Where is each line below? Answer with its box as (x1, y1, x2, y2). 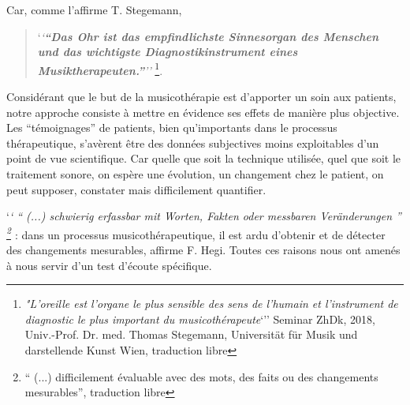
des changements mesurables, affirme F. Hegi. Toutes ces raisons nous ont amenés (6, 242, 401, 258)
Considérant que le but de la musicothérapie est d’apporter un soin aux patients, (6, 88, 397, 105)
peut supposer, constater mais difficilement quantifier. (6, 181, 266, 197)
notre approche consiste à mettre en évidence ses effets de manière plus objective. (6, 103, 400, 120)
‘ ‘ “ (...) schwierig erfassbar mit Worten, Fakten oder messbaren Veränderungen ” (6, 208, 401, 224)
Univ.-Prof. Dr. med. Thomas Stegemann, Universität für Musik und (24, 326, 358, 343)
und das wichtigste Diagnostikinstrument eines (37, 43, 298, 60)
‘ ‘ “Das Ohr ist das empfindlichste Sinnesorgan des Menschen (37, 28, 379, 44)
